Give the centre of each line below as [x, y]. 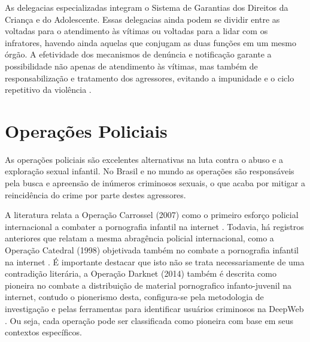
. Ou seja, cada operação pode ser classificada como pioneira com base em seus [149, 320]
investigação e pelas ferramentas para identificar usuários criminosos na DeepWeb [154, 308]
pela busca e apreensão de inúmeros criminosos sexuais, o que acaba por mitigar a [155, 183]
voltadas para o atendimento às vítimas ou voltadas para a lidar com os [136, 31]
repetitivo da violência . [48, 90]
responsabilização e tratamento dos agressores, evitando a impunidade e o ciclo [150, 78]
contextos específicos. [43, 332]
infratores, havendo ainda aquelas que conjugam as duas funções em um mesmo [151, 42]
